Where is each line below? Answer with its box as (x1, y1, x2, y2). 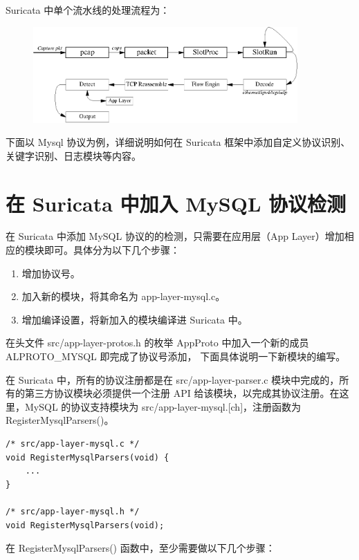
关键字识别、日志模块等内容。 (6, 148, 141, 162)
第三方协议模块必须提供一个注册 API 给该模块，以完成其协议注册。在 (24, 386, 340, 400)
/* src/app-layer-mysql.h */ (6, 506, 140, 516)
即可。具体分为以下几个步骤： (44, 243, 180, 257)
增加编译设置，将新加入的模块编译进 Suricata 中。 (21, 312, 248, 326)
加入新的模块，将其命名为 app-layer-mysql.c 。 (21, 289, 225, 304)
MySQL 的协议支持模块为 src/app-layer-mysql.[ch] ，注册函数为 (24, 399, 302, 413)
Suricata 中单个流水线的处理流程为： (6, 3, 170, 17)
